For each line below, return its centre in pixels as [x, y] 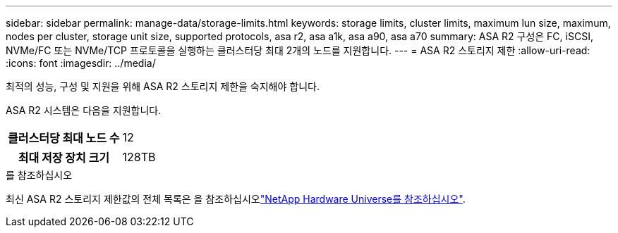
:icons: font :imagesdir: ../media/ [81, 63]
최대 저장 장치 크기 [63, 158]
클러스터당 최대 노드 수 [64, 138]
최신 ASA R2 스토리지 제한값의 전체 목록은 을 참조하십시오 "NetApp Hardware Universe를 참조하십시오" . [236, 199]
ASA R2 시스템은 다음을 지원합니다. [84, 110]
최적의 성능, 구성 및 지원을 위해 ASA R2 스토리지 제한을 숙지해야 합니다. [163, 86]
